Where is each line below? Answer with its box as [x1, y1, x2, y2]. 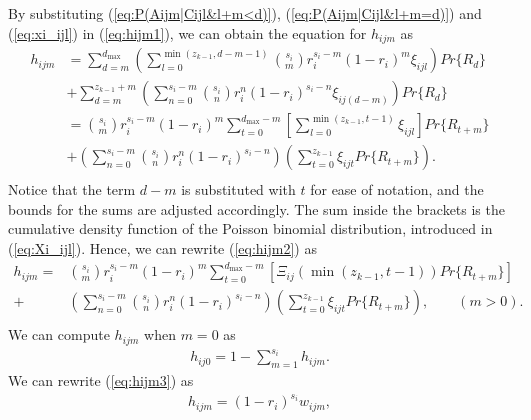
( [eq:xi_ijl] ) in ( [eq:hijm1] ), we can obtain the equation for [8, 22, 367, 43]
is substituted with [181, 179, 296, 200]
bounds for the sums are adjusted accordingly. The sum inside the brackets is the [8, 198, 505, 219]
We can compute [8, 324, 110, 345]
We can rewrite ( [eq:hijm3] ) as [8, 369, 194, 390]
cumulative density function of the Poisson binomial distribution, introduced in [8, 218, 493, 239]
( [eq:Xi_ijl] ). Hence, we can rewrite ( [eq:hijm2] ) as [8, 237, 317, 258]
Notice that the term [8, 179, 136, 200]
